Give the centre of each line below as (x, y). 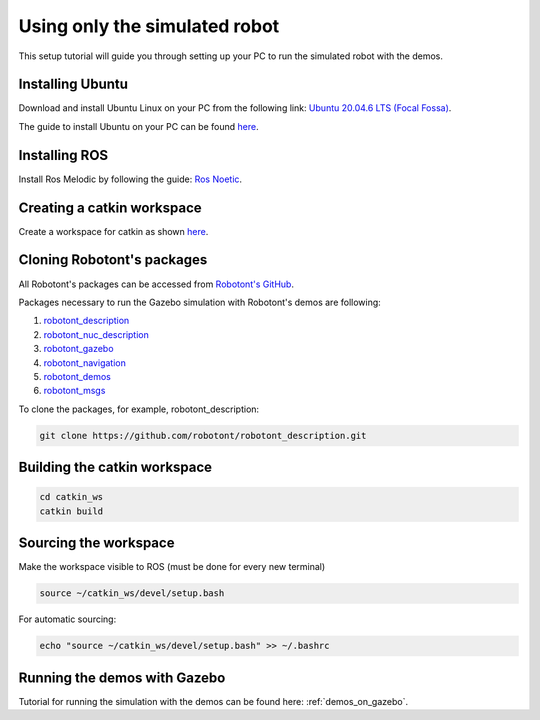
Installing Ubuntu (73, 84)
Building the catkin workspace (115, 467)
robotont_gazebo (78, 349)
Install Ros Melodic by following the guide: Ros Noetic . (130, 179)
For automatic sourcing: (67, 619)
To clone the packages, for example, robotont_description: (139, 409)
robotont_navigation (85, 362)
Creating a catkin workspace (110, 207)
